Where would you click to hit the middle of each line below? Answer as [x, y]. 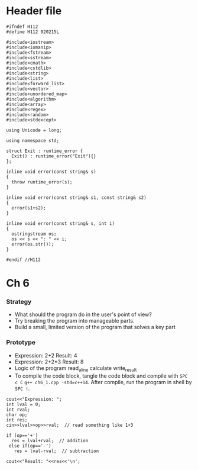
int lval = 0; [24, 404]
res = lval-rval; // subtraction [56, 451]
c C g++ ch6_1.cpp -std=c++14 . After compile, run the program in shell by [103, 382]
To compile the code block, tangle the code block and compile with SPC [101, 376]
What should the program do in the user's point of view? [83, 314]
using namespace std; [33, 140]
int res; [17, 420]
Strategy [19, 302]
